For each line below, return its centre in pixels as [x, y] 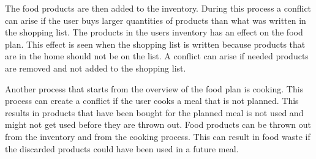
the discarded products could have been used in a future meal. [122, 148]
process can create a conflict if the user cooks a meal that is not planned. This [152, 101]
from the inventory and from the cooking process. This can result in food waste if [158, 136]
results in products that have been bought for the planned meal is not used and [154, 112]
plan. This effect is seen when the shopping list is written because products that [155, 44]
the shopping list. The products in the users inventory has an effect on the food [154, 32]
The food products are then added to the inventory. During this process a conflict [158, 8]
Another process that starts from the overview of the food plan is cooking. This [154, 88]
